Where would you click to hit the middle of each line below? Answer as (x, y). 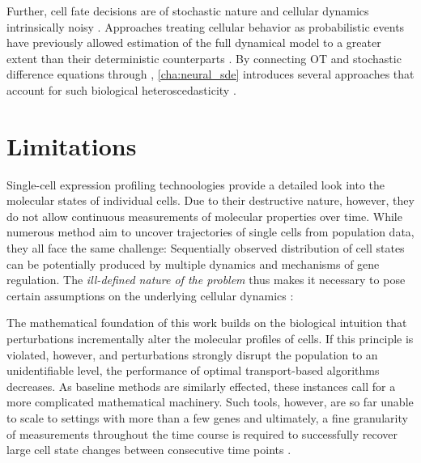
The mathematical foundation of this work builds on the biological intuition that (207, 323)
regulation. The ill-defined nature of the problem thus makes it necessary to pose (206, 280)
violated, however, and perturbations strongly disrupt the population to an (192, 354)
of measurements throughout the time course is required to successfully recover (202, 433)
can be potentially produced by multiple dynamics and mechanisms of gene (193, 263)
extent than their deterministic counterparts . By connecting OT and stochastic (204, 58)
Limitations (72, 145)
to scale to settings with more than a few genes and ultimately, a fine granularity (207, 418)
